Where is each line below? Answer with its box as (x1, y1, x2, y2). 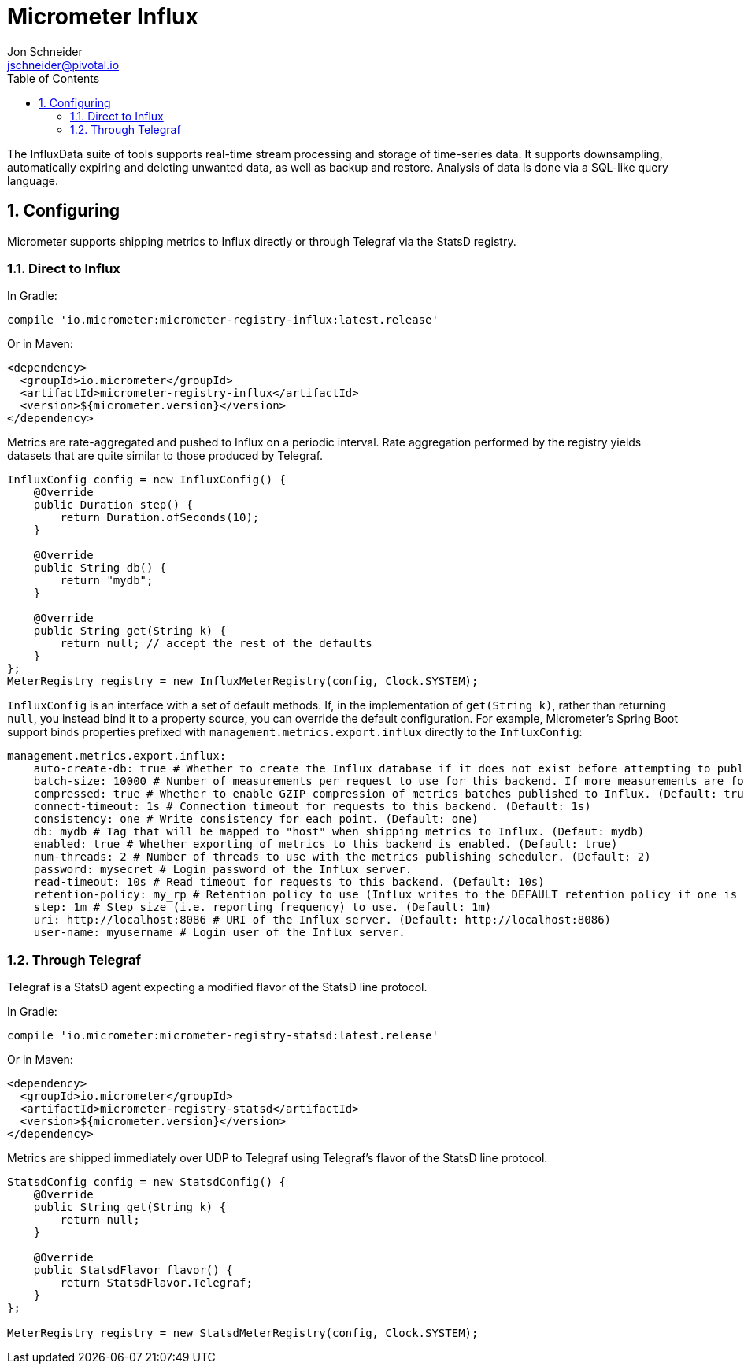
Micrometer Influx (7, 3, 198, 30)
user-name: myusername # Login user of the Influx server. (33, 926, 405, 939)
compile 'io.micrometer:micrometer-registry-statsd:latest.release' (7, 1029, 439, 1042)
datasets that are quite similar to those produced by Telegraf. (7, 449, 324, 463)
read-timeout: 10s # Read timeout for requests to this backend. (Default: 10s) (33, 876, 545, 889)
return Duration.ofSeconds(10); (60, 511, 260, 524)
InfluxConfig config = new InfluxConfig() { (7, 473, 287, 487)
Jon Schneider (7, 44, 83, 58)
